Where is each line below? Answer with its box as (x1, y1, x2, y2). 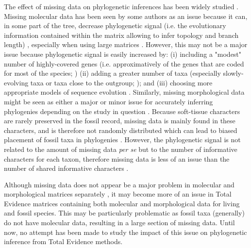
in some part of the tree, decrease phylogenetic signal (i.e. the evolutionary (4, 20, 226, 31)
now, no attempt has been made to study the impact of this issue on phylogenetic (4, 227, 247, 237)
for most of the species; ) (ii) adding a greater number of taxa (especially (4, 68, 221, 78)
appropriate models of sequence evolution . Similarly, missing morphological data (4, 87, 245, 97)
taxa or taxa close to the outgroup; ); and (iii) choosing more (30, 77, 213, 87)
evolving (4, 77, 29, 87)
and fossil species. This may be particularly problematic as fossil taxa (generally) (4, 208, 245, 218)
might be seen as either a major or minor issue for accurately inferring (4, 96, 213, 106)
